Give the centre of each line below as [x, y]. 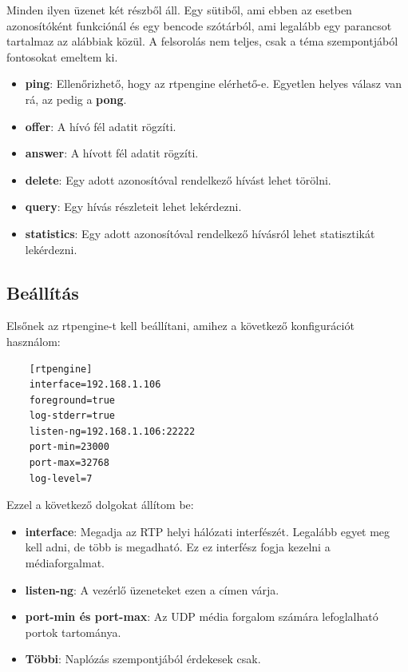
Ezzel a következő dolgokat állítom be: [100, 505]
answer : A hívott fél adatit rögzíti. [112, 153]
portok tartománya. [73, 632]
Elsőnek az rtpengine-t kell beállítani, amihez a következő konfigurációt [180, 326]
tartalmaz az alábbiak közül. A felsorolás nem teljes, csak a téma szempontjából [202, 41]
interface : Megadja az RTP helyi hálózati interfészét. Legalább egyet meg [208, 531]
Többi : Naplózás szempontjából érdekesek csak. [143, 659]
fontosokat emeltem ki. [62, 56]
